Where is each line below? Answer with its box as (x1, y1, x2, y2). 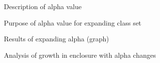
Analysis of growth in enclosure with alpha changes (4, 50, 156, 60)
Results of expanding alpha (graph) (4, 34, 109, 44)
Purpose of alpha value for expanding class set (4, 17, 142, 27)
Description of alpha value (4, 1, 82, 11)
